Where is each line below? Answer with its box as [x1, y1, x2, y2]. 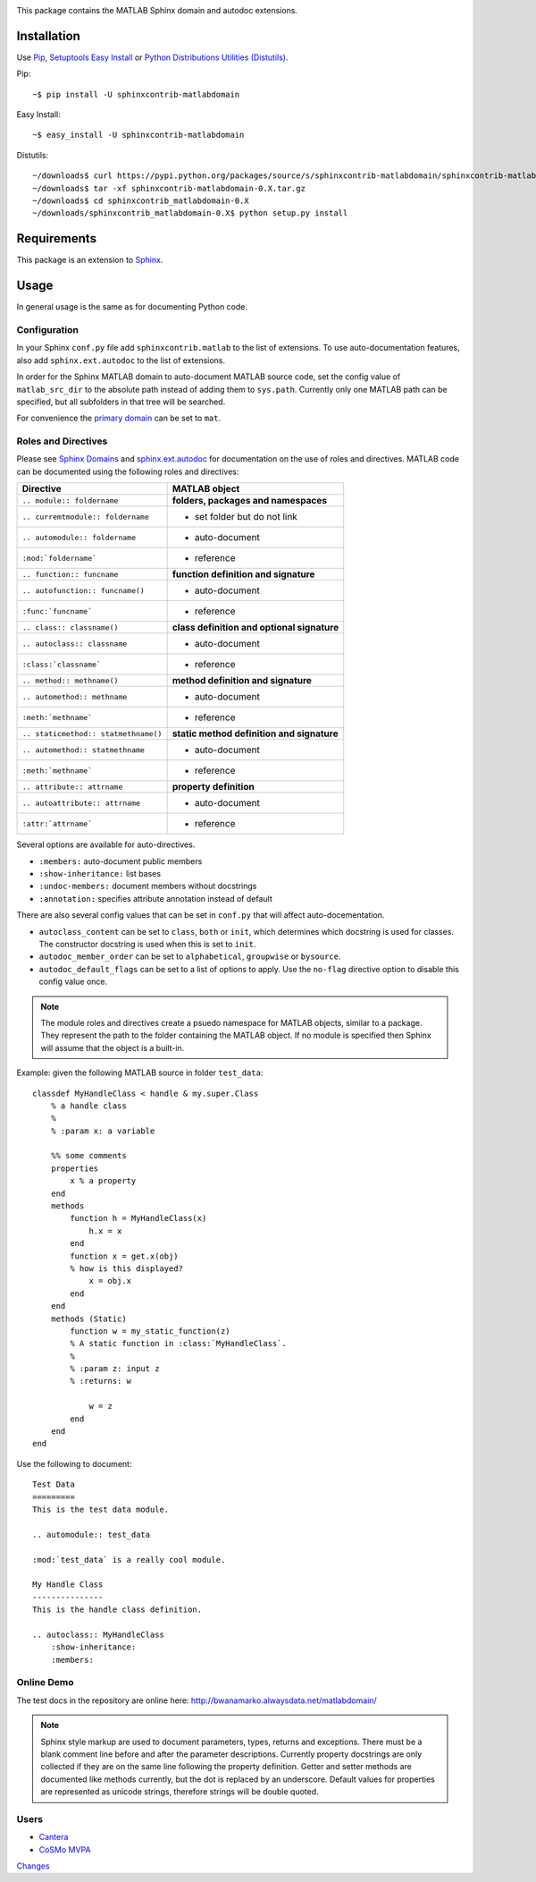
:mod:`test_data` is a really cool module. [32, 1555, 226, 1564]
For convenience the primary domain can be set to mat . [16, 412, 222, 424]
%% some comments [50, 1150, 127, 1161]
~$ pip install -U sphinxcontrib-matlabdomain [32, 89, 240, 99]
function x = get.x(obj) [70, 1250, 179, 1261]
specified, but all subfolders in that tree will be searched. [16, 396, 226, 407]
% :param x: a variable [50, 1125, 155, 1136]
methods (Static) [50, 1313, 127, 1324]
